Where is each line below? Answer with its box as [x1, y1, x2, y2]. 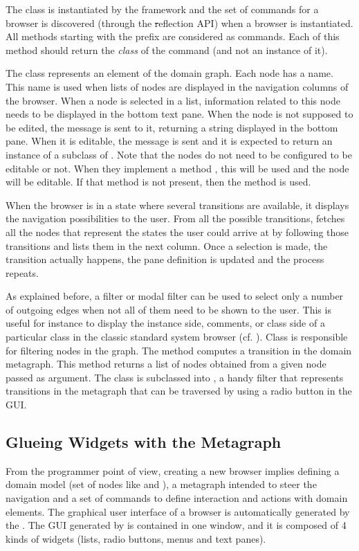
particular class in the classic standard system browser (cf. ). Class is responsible [6, 329, 348, 344]
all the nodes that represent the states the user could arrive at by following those [6, 224, 349, 239]
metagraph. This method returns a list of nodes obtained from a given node [6, 356, 326, 371]
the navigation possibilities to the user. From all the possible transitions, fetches [6, 211, 345, 226]
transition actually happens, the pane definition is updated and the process [6, 252, 324, 267]
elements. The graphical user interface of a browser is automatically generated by [6, 504, 350, 518]
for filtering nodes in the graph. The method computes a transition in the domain [6, 343, 352, 357]
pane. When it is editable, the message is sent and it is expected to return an [6, 134, 333, 148]
